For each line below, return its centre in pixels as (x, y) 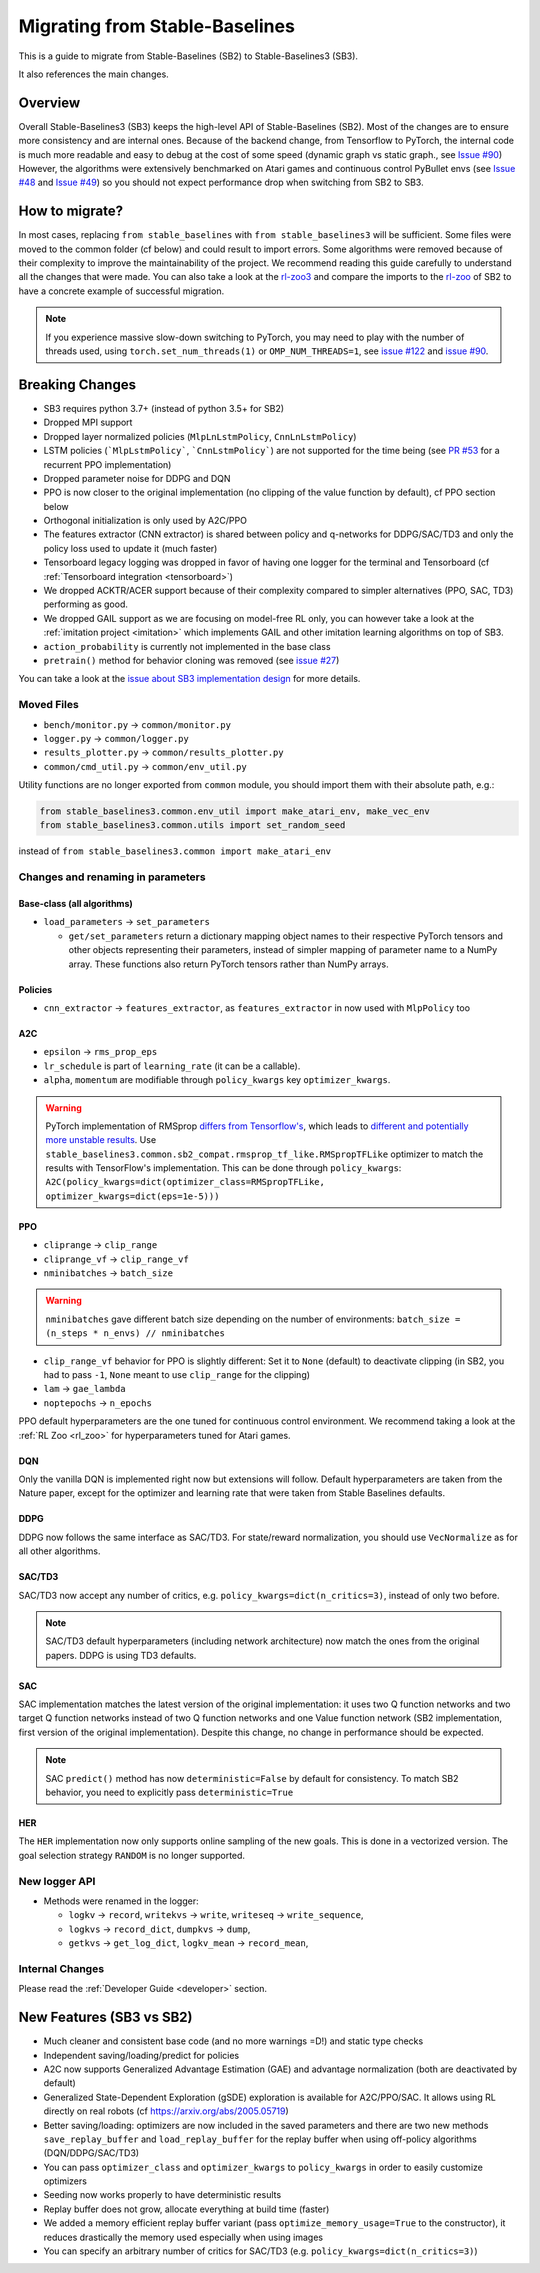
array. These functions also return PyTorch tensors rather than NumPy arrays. (228, 964)
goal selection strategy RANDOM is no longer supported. (131, 1855)
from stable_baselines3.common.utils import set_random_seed (192, 825)
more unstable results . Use (101, 1140)
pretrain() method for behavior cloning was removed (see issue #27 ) (191, 660)
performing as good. (86, 604)
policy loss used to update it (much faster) (130, 548)
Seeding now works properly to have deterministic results (162, 2195)
